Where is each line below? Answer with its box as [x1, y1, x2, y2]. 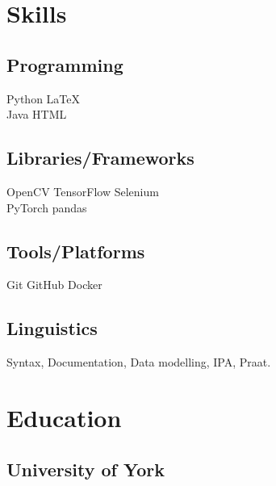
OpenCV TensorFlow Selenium [6, 182, 159, 199]
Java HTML [6, 106, 67, 123]
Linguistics [6, 316, 98, 341]
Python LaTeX [6, 90, 81, 107]
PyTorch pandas [6, 199, 87, 216]
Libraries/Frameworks [6, 145, 194, 170]
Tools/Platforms [6, 238, 145, 263]
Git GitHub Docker [6, 276, 102, 293]
